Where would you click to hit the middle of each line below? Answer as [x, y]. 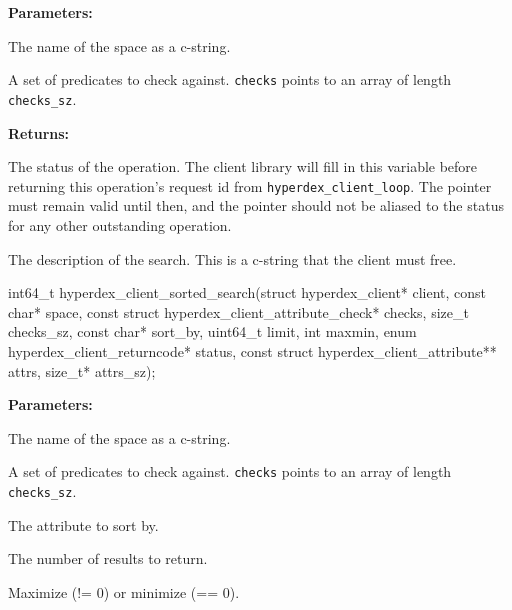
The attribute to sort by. [83, 524]
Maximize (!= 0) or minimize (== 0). [124, 591]
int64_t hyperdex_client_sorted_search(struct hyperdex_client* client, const [247, 292]
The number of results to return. [108, 558]
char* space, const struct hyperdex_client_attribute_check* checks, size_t [238, 311]
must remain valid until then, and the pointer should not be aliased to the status [256, 205]
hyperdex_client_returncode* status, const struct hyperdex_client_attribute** [252, 350]
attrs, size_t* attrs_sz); [82, 370]
